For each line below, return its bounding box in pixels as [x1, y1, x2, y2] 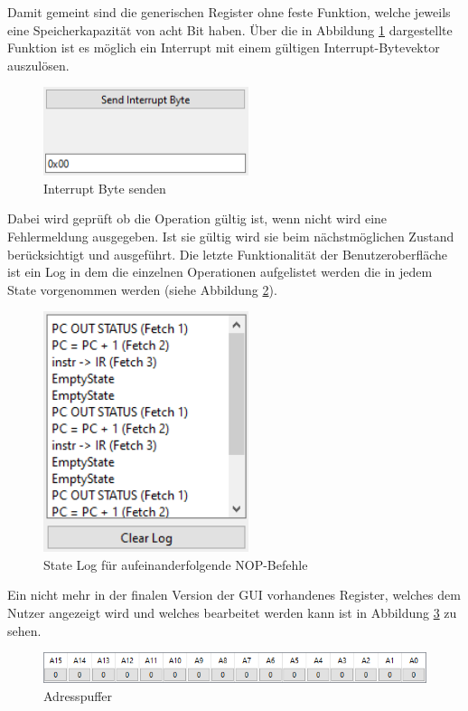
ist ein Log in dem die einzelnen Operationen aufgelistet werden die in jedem [7, 262, 433, 281]
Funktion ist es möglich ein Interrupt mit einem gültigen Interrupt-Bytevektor [7, 38, 440, 57]
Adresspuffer [43, 686, 113, 705]
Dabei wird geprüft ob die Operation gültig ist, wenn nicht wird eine [7, 209, 388, 228]
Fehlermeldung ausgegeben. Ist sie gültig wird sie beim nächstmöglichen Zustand [7, 227, 454, 246]
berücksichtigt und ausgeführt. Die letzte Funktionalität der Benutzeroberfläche [7, 244, 448, 263]
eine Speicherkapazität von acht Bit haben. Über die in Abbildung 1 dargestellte [7, 20, 453, 39]
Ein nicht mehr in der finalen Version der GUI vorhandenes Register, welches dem [7, 585, 461, 604]
